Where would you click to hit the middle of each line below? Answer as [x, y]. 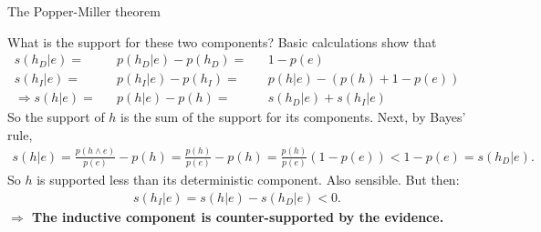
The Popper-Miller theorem [84, 11]
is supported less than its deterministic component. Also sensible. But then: [248, 180]
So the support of [56, 117]
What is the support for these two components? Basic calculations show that [222, 41]
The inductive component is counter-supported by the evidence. [238, 216]
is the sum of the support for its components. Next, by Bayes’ [293, 117]
